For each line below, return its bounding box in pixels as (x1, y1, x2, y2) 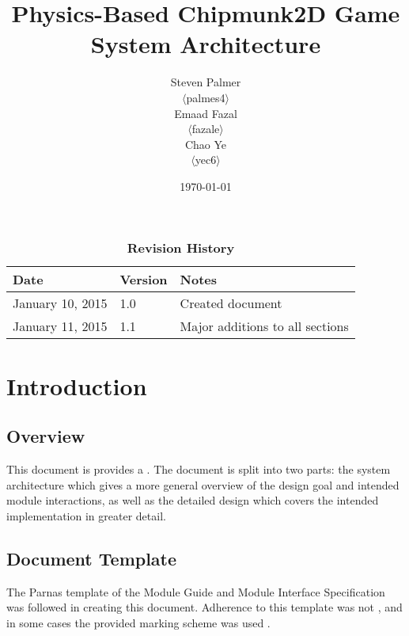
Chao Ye (184, 135, 227, 152)
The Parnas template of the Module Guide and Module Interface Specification (6, 583, 385, 600)
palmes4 (186, 89, 225, 105)
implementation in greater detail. (6, 507, 166, 524)
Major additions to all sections (180, 317, 349, 336)
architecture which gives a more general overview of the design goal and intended (6, 476, 400, 493)
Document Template (6, 546, 177, 570)
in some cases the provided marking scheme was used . (6, 614, 271, 630)
